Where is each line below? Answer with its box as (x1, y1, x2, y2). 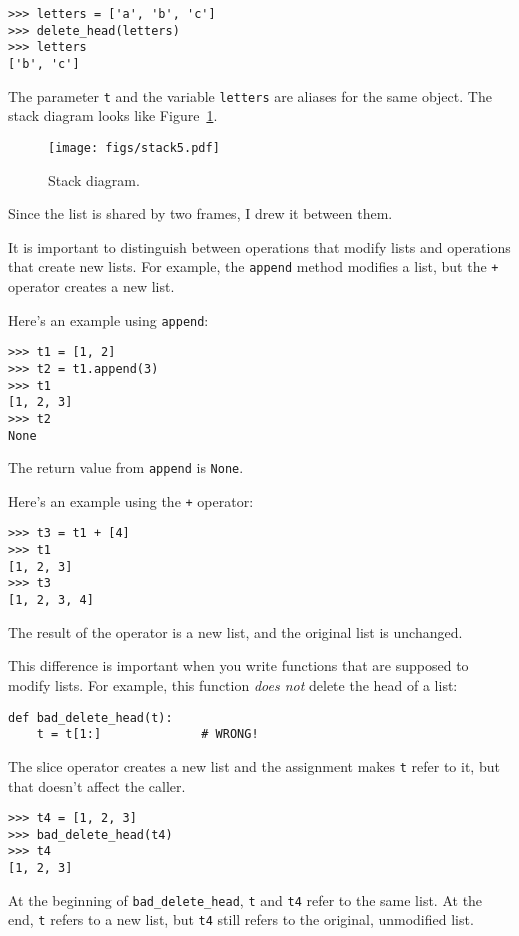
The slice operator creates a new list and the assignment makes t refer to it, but (8, 755, 500, 776)
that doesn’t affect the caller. (8, 775, 186, 796)
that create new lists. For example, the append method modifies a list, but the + (8, 256, 499, 277)
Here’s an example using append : (8, 309, 209, 330)
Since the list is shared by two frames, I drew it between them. (8, 203, 393, 224)
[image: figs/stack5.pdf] (48, 140, 220, 155)
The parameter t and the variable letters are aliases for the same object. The (8, 85, 492, 106)
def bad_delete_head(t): (8, 710, 173, 725)
